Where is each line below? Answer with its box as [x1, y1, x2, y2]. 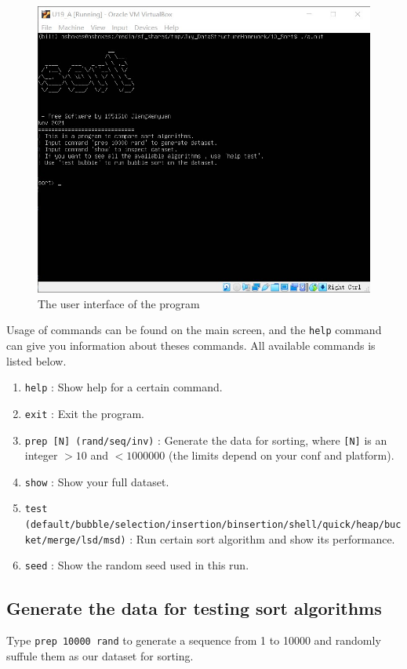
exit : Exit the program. [24, 405, 145, 421]
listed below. [6, 352, 67, 369]
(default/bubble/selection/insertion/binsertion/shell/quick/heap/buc [24, 519, 402, 531]
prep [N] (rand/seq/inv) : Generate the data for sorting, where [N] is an [24, 431, 387, 448]
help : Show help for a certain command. [24, 379, 223, 395]
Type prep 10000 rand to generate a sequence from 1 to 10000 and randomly [6, 632, 381, 649]
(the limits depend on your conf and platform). [168, 447, 394, 464]
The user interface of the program [38, 295, 200, 311]
